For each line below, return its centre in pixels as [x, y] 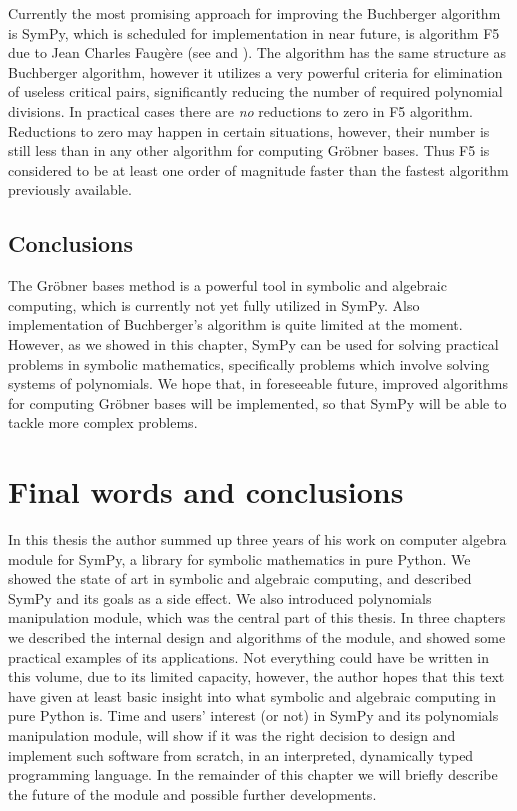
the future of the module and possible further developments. [192, 793]
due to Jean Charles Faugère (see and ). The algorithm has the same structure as [257, 52]
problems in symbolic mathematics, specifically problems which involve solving [249, 363]
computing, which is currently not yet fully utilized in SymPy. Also [214, 304]
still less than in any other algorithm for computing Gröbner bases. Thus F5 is [249, 150]
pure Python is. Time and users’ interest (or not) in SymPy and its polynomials [253, 715]
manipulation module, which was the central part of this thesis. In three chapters [257, 617]
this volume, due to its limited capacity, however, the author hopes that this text [256, 676]
